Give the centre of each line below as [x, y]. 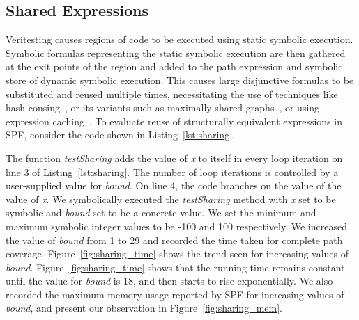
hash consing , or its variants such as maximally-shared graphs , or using [163, 107]
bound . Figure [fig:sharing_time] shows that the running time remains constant [175, 267]
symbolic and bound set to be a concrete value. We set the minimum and [161, 213]
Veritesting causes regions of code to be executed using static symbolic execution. [179, 39]
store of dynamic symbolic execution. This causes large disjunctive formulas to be [180, 80]
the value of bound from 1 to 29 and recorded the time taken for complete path [174, 240]
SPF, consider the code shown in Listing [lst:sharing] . [120, 135]
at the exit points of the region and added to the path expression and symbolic [174, 66]
